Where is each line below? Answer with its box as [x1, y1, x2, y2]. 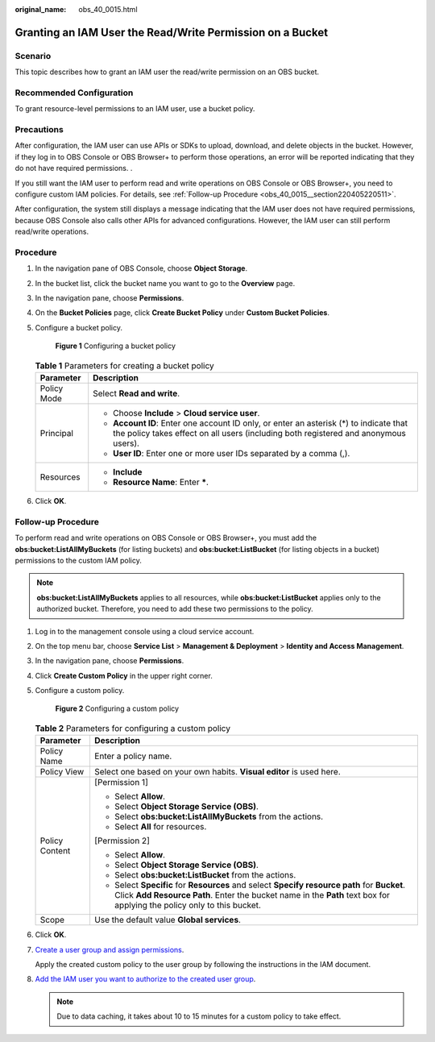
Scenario [14, 50, 52, 61]
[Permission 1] [93, 777, 148, 788]
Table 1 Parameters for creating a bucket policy [35, 359, 215, 371]
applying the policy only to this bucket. [114, 899, 262, 911]
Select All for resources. [114, 821, 207, 832]
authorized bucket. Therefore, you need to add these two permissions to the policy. [36, 604, 313, 614]
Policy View [39, 766, 85, 778]
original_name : [14, 5, 67, 14]
